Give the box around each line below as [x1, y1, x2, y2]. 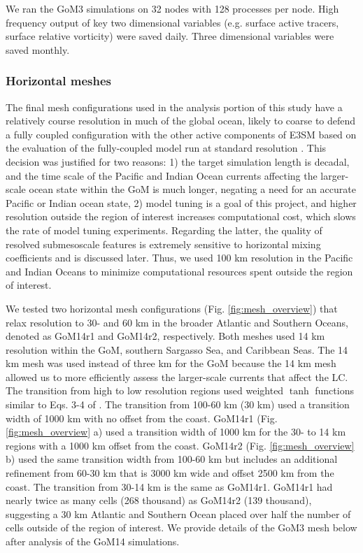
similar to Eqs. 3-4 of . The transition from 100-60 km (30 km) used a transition [6, 397, 350, 412]
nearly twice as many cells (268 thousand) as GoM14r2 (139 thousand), [6, 493, 312, 508]
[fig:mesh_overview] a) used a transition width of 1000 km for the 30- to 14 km [6, 424, 346, 439]
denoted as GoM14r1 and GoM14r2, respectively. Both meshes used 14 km [6, 329, 325, 343]
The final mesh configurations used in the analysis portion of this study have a [6, 99, 343, 114]
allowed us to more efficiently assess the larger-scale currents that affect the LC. [6, 369, 348, 384]
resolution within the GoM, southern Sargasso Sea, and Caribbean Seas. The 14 [6, 342, 348, 357]
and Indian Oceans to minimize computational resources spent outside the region [6, 264, 353, 278]
